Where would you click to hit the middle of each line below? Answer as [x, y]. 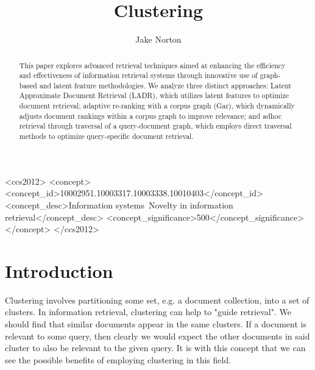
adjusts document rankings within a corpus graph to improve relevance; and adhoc [150, 116]
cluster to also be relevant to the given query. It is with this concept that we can [155, 348]
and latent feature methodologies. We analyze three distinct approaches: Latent [165, 85]
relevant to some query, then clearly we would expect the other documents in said [157, 336]
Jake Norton [158, 39]
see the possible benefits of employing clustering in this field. [118, 359]
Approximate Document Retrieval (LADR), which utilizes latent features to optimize [154, 95]
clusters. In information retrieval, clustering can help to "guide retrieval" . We [148, 312]
